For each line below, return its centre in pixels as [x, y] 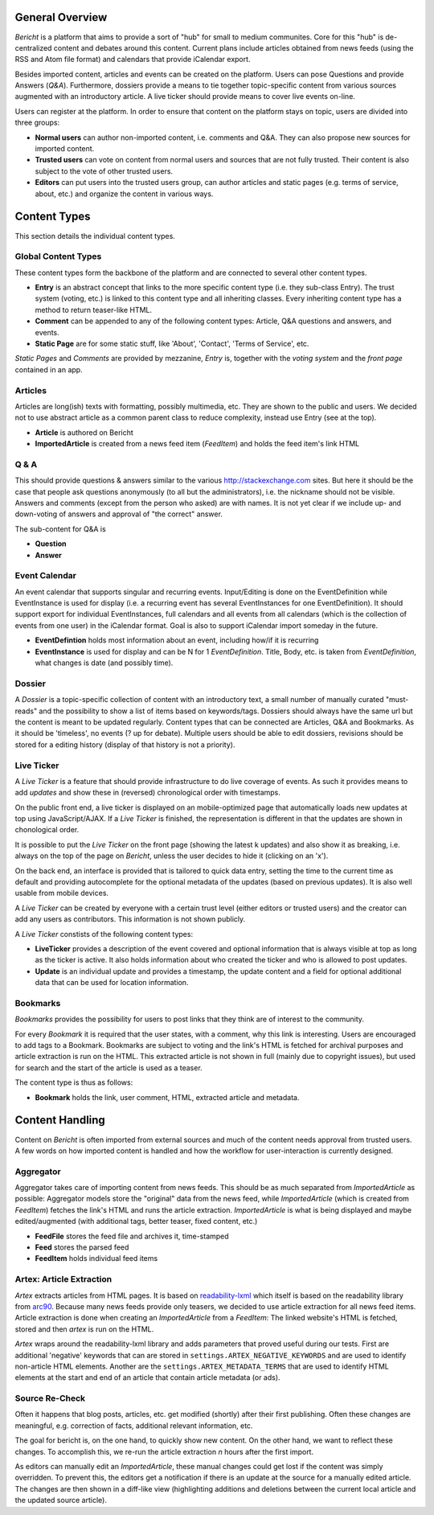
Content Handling [60, 1121]
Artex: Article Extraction [63, 1279]
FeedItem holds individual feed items [96, 1258]
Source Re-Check [50, 1398]
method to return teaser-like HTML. [94, 310]
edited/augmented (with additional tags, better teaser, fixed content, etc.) [136, 1221]
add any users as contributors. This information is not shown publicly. [130, 919]
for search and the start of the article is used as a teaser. [108, 1067]
